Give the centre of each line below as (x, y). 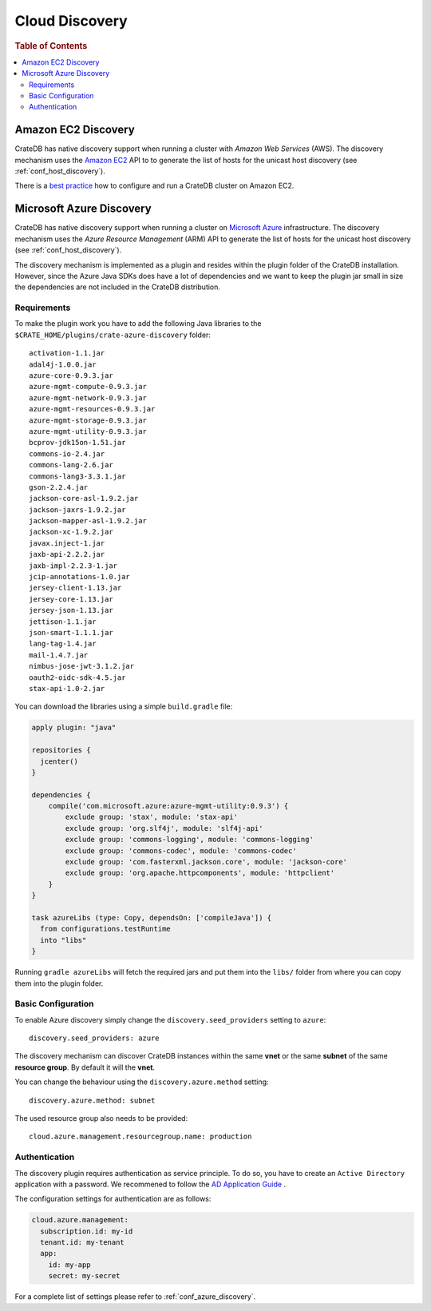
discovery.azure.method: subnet (92, 1100)
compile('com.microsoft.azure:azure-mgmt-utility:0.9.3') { (168, 806)
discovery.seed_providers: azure (94, 1038)
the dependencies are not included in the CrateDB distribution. (118, 287)
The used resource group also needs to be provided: (101, 1118)
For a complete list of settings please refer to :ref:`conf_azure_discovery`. (135, 1297)
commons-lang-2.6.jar (71, 465)
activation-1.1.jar (67, 353)
